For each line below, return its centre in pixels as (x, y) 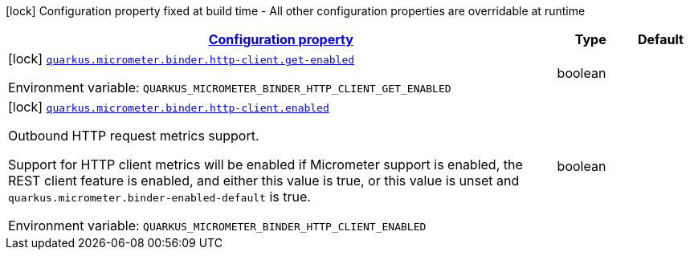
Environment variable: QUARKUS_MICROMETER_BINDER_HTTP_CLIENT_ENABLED (217, 226)
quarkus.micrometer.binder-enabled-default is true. (159, 197)
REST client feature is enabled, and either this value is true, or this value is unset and (264, 181)
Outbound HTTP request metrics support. (134, 136)
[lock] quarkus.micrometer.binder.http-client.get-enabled (182, 59)
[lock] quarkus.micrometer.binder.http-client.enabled (169, 107)
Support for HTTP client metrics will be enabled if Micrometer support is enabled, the (265, 165)
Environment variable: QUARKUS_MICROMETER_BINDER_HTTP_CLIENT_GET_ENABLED (230, 87)
